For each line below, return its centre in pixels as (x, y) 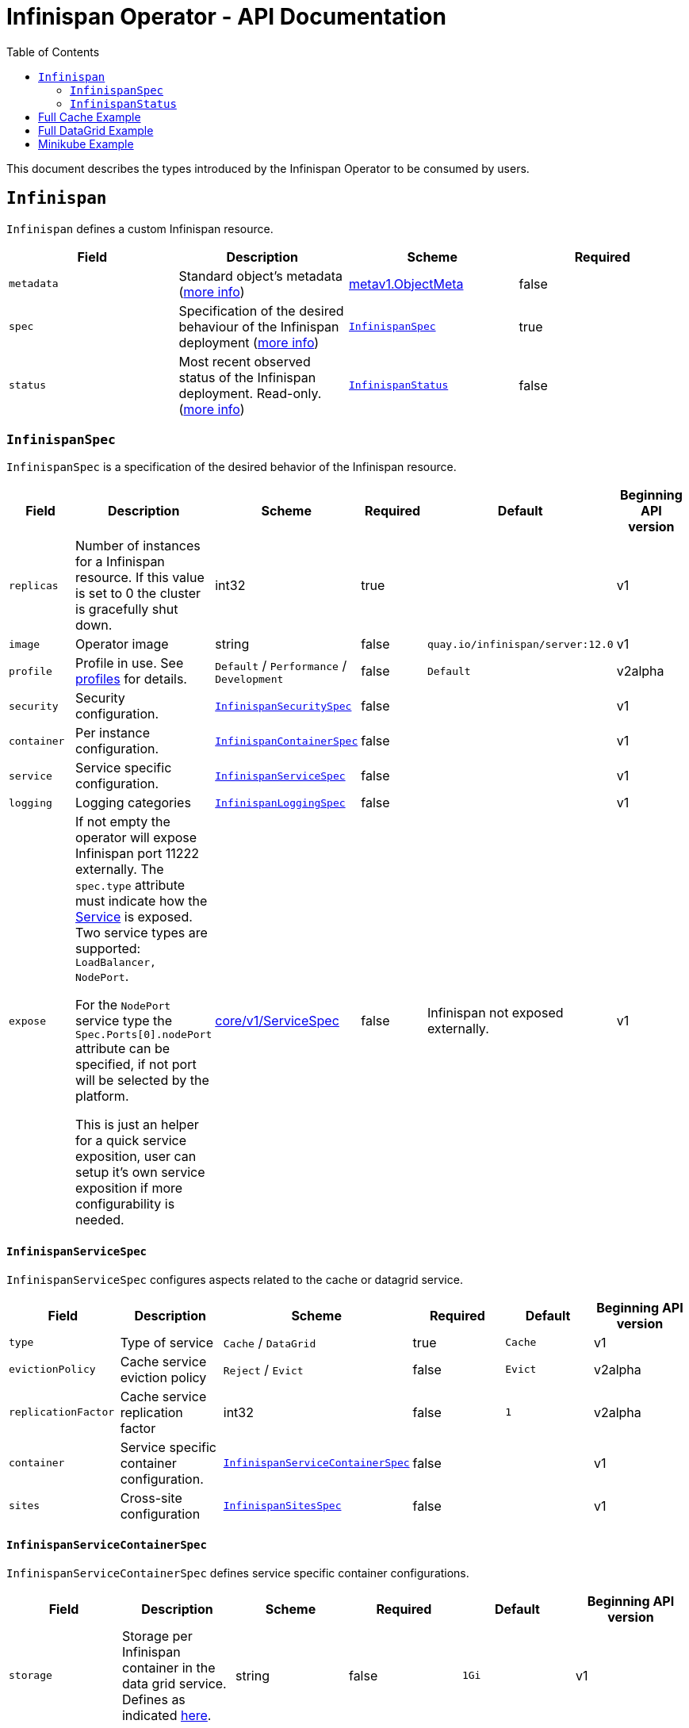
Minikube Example (86, 144)
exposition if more (129, 1188)
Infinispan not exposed (495, 1013)
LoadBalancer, (116, 963)
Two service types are (142, 933)
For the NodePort (123, 1005)
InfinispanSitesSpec (282, 1506)
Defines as (153, 1699)
